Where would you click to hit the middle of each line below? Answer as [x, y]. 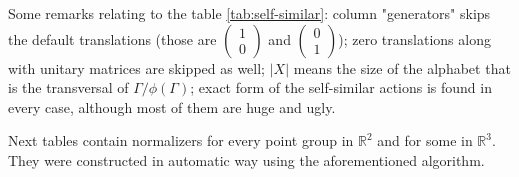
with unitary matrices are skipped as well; [137, 67]
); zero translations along [414, 38]
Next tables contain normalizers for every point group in [181, 140]
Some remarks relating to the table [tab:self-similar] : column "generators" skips [249, 13]
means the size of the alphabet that [402, 67]
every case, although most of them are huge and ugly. [172, 106]
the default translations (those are [112, 38]
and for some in [425, 140]
